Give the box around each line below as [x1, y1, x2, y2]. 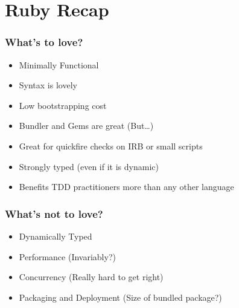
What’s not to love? [5, 206, 103, 221]
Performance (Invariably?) [19, 250, 116, 263]
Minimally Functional [19, 58, 99, 71]
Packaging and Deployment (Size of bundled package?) [19, 290, 222, 303]
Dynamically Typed [19, 229, 92, 242]
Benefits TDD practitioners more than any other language [19, 180, 234, 193]
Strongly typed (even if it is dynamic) [19, 160, 159, 172]
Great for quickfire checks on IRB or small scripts [19, 139, 203, 152]
